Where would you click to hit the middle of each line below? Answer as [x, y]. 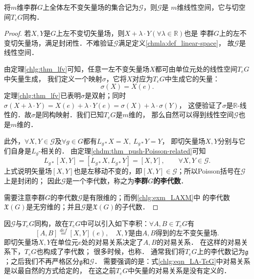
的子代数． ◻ [137, 207]
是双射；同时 [105, 95]
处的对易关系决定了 [112, 241]
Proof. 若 [18, 33]
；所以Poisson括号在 [209, 171]
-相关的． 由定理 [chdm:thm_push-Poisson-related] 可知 [122, 150]
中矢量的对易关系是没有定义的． [179, 270]
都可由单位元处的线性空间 [196, 68]
